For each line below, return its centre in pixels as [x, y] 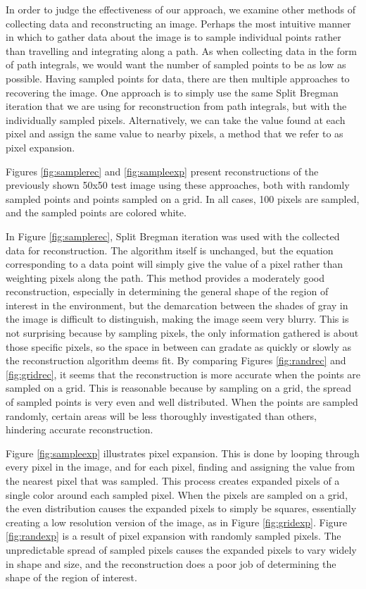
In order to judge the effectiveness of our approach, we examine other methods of [181, 9]
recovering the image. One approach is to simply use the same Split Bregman [172, 92]
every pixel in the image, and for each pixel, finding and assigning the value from [181, 467]
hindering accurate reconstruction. [80, 429]
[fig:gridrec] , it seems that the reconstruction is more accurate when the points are [183, 374]
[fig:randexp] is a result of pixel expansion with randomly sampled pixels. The [173, 536]
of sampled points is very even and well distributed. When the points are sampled [182, 402]
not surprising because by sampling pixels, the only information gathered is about [182, 333]
